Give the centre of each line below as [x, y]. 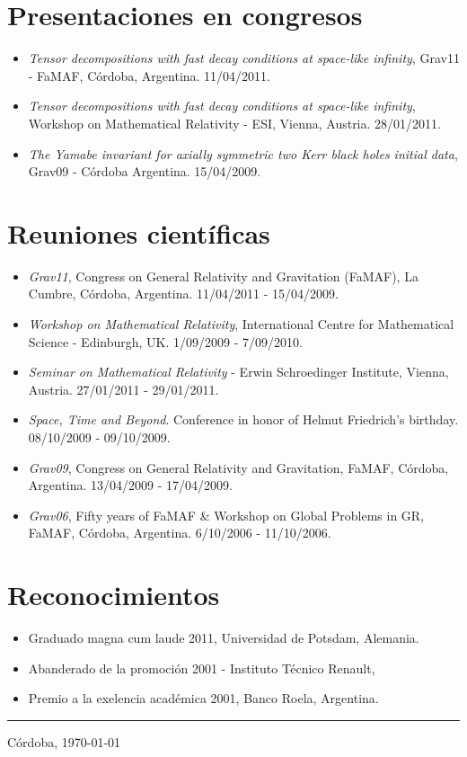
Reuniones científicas [139, 232]
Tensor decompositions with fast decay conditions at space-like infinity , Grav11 [244, 58]
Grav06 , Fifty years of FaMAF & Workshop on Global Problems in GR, [226, 515]
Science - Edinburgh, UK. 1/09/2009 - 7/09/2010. [165, 341]
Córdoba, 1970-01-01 [64, 741]
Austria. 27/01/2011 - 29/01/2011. [123, 389]
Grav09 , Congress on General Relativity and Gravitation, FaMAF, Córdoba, [238, 467]
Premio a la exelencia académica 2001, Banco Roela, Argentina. [203, 698]
